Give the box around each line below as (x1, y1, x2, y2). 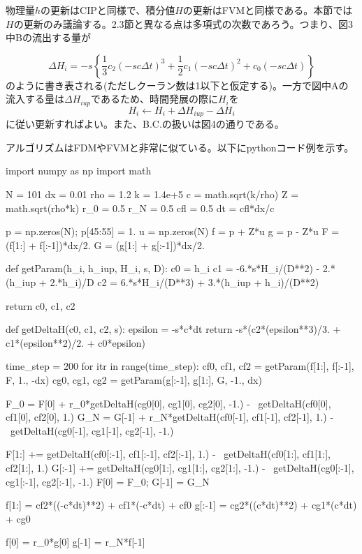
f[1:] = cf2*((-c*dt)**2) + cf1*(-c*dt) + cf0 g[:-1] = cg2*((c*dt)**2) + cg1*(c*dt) (6, 497, 357, 512)
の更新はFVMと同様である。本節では (182, 3, 353, 17)
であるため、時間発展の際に (91, 91, 218, 106)
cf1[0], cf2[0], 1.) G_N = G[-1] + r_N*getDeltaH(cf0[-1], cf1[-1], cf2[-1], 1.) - (6, 410, 334, 424)
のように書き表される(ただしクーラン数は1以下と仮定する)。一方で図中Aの (6, 77, 349, 92)
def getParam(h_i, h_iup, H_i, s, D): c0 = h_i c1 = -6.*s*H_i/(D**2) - (6, 261, 320, 276)
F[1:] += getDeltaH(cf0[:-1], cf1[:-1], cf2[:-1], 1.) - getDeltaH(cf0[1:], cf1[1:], (6, 447, 331, 461)
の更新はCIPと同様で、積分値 (41, 3, 175, 17)
